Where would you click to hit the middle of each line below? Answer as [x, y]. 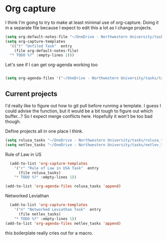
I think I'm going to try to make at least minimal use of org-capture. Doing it [82, 22]
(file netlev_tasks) [40, 214]
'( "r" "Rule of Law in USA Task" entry [56, 168]
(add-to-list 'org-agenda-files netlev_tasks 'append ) [63, 223]
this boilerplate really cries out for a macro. [49, 233]
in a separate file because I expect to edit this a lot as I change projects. [79, 27]
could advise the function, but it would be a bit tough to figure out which [79, 111]
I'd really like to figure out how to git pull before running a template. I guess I [83, 106]
